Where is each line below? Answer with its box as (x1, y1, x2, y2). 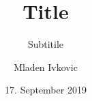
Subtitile (27, 37, 64, 51)
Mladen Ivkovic (14, 59, 78, 74)
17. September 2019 (5, 83, 87, 97)
